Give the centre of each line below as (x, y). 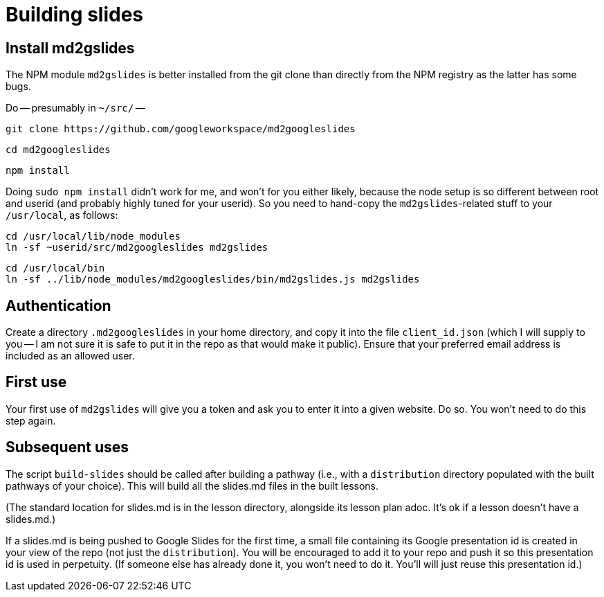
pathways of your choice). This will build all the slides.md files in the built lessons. (192, 485)
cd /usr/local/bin (55, 268)
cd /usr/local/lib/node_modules (93, 237)
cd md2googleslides (58, 150)
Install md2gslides (70, 48)
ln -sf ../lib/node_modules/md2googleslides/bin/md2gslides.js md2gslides (213, 279)
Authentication (58, 305)
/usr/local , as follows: (62, 215)
